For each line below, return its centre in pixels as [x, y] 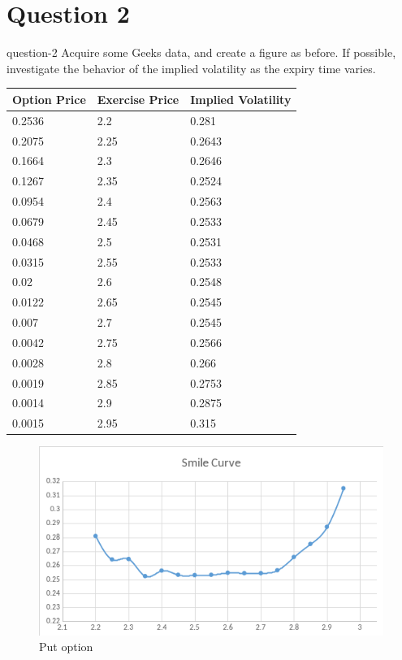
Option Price [49, 99]
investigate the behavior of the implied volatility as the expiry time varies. [191, 68]
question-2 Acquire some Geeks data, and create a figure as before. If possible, [201, 52]
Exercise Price [138, 99]
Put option [66, 647]
